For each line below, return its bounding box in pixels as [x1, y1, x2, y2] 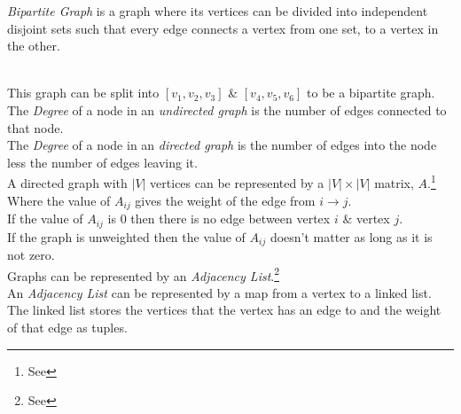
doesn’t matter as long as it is [270, 227, 433, 246]
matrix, [374, 174, 414, 191]
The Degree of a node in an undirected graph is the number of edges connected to [7, 100, 447, 119]
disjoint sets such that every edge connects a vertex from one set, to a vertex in [7, 19, 439, 37]
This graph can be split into [7, 83, 160, 102]
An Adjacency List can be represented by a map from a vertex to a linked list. [7, 283, 432, 301]
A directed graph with [7, 174, 128, 191]
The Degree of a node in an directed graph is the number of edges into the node [7, 136, 437, 154]
